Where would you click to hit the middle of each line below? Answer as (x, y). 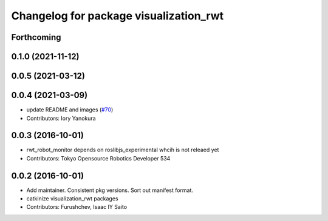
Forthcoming (36, 37)
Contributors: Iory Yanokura (61, 118)
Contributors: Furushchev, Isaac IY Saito (77, 207)
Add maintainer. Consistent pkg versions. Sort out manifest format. (110, 190)
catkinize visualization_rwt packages (72, 199)
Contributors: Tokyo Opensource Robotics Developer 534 (98, 158)
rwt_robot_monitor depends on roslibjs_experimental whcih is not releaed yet (123, 150)
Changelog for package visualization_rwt (118, 16)
